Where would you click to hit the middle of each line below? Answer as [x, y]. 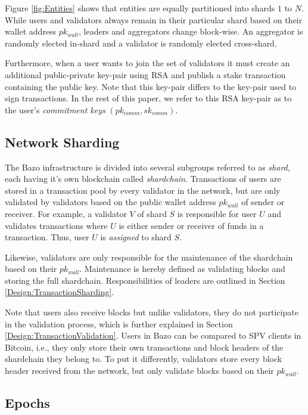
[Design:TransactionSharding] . [60, 292]
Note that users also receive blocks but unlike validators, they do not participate [152, 312]
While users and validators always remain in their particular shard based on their [153, 19]
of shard [152, 213]
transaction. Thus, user [47, 237]
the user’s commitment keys [55, 109]
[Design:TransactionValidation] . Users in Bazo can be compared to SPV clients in [153, 335]
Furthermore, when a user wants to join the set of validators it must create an [147, 63]
